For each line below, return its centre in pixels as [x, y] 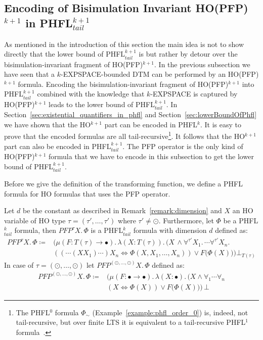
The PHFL [33, 312]
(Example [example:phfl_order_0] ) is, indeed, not [170, 312]
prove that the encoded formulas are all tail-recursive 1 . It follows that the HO [125, 135]
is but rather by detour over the [188, 54]
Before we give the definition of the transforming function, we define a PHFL [123, 184]
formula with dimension [170, 230]
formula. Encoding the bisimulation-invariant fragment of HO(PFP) [123, 84]
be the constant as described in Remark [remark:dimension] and [122, 210]
